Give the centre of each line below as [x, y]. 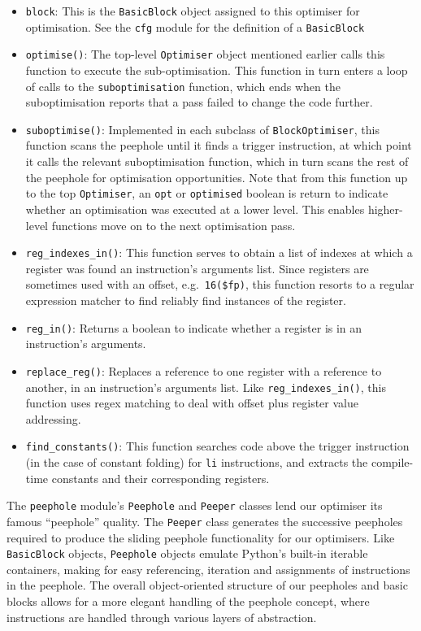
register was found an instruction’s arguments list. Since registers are [197, 268]
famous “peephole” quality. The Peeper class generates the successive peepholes [205, 521]
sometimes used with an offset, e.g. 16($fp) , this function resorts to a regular [220, 284]
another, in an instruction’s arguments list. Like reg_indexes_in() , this [206, 387]
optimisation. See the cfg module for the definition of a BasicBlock [195, 26]
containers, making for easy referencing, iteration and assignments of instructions [208, 569]
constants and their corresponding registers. [161, 478]
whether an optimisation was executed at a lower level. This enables [195, 209]
